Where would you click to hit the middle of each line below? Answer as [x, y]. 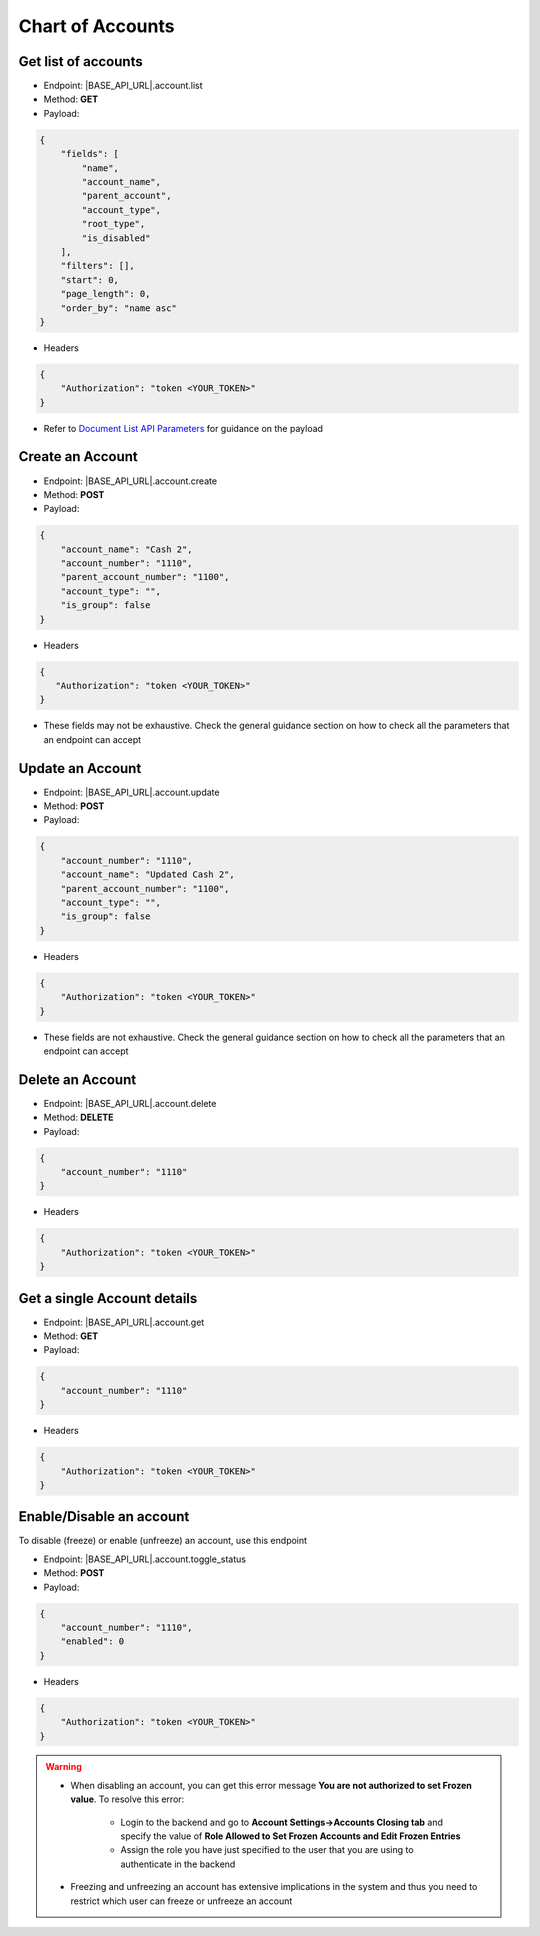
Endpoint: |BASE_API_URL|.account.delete [130, 1103]
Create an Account [78, 456]
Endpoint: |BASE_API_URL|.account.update [131, 792]
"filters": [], [97, 266]
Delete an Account [77, 1079]
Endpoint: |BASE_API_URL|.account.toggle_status [145, 1559]
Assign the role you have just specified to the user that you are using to [267, 1850]
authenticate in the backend [178, 1864]
